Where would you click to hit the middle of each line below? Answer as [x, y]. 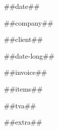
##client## [23, 39]
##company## [29, 22]
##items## [23, 88]
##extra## [23, 122]
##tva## [20, 105]
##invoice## [26, 72]
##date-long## [29, 55]
